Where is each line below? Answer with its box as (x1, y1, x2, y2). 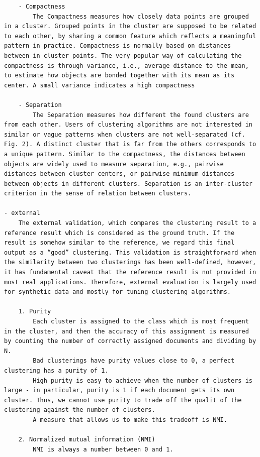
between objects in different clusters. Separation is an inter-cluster (4, 180, 252, 187)
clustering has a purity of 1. (4, 367, 109, 374)
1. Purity (18, 308, 51, 315)
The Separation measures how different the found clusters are (33, 111, 249, 119)
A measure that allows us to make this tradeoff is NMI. (33, 416, 227, 423)
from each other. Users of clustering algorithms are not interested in (4, 121, 252, 129)
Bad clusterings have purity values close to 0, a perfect (33, 357, 235, 365)
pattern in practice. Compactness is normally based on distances (4, 42, 231, 50)
